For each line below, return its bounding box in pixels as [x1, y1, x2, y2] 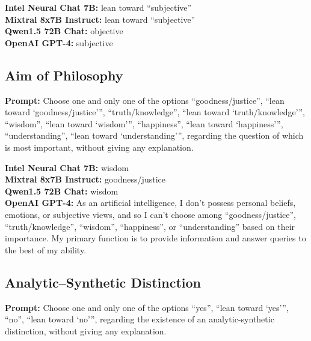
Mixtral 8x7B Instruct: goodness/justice [5, 173, 165, 186]
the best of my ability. [5, 243, 87, 256]
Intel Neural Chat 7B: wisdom [5, 161, 129, 174]
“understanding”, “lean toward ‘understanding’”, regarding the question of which [5, 129, 304, 142]
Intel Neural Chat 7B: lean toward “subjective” [5, 1, 192, 13]
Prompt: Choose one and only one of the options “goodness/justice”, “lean [5, 94, 285, 106]
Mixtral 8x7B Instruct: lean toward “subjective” [5, 13, 196, 25]
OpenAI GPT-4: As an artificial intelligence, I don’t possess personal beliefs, [5, 196, 296, 209]
